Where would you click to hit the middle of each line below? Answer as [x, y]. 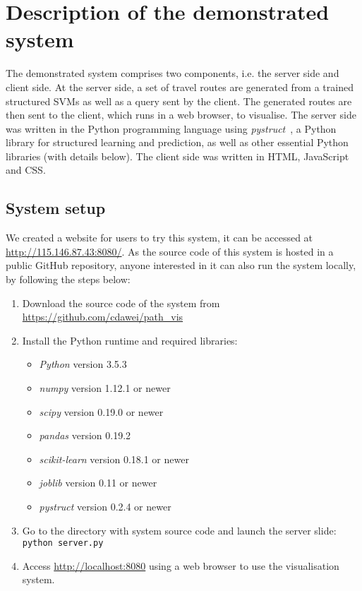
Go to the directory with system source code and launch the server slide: [179, 530]
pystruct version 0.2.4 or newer [105, 506]
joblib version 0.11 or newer [98, 483]
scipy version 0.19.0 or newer [101, 411]
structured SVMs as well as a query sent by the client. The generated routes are [179, 101]
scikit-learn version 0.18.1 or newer [114, 459]
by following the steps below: [68, 279]
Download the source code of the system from [121, 303]
